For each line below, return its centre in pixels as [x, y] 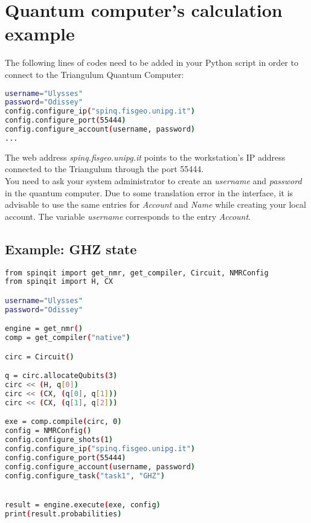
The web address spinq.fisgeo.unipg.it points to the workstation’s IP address [145, 157]
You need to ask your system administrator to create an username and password [153, 180]
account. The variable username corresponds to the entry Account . [128, 216]
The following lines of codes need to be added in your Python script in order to [152, 63]
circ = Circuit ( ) [40, 357]
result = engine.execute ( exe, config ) [83, 505]
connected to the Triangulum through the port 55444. [104, 169]
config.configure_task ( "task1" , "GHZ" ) [85, 476]
